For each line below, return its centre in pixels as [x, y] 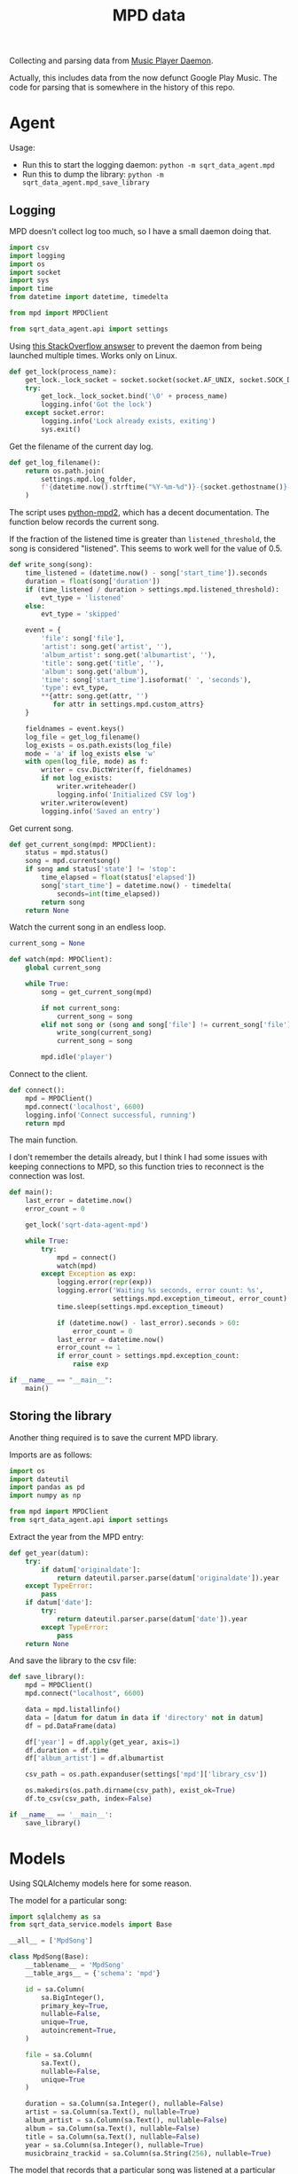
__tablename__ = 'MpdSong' [75, 1966]
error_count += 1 [89, 1348]
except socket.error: [65, 413]
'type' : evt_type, [75, 688]
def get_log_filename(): [55, 462]
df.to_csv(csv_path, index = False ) [89, 1799]
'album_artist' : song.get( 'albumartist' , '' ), [129, 655]
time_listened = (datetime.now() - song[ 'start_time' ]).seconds [146, 573]
